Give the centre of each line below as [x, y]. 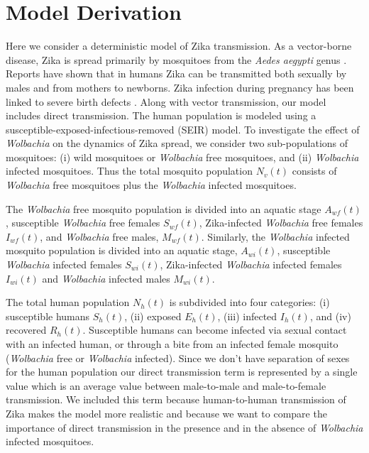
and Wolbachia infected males [106, 278]
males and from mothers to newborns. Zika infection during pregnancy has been [180, 87]
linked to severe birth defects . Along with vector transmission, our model [166, 101]
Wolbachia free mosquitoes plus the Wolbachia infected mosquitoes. [151, 185]
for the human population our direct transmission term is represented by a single [182, 372]
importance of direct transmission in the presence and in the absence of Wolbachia [184, 427]
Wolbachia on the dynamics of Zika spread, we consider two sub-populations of [177, 143]
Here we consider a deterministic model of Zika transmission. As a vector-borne [179, 46]
